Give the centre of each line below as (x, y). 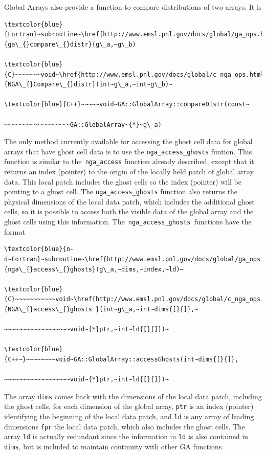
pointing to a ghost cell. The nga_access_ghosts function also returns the (121, 191)
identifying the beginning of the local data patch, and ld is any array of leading (129, 416)
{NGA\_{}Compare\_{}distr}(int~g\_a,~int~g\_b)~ (88, 85)
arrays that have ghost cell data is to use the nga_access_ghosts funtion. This (128, 151)
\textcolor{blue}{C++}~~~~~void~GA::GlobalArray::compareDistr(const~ (127, 105)
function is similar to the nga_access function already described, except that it (129, 161)
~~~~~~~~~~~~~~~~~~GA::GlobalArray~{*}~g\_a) (83, 124)
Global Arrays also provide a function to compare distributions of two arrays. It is (133, 7)
